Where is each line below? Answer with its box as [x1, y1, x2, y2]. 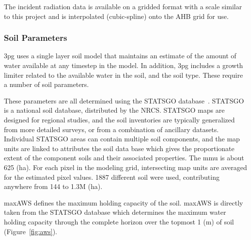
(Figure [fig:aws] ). [4, 226, 58, 236]
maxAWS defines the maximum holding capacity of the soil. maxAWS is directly [4, 197, 243, 207]
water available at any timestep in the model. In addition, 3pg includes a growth [4, 60, 243, 70]
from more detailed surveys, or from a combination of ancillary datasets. [4, 124, 219, 134]
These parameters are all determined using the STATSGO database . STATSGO [4, 95, 244, 105]
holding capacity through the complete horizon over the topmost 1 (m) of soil [4, 216, 234, 226]
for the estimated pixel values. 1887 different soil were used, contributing [4, 171, 220, 182]
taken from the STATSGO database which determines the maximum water [4, 207, 226, 217]
